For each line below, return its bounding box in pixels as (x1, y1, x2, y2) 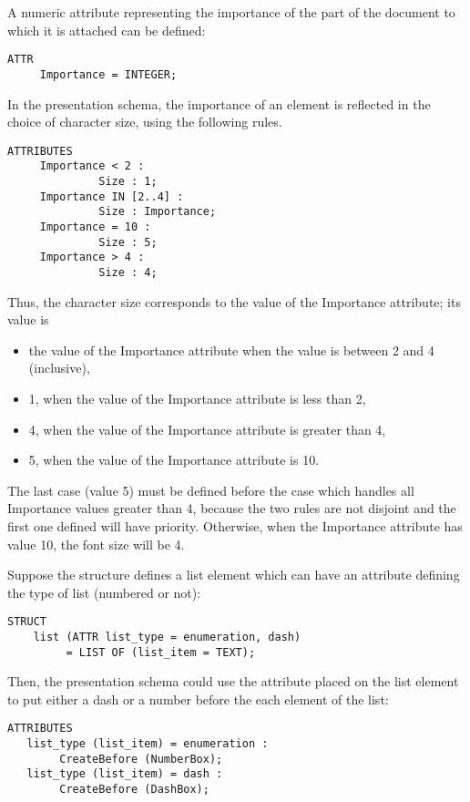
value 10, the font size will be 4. (7, 534, 185, 553)
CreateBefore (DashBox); (59, 783, 209, 797)
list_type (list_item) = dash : (26, 767, 223, 781)
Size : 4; (98, 265, 158, 279)
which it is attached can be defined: (7, 20, 206, 39)
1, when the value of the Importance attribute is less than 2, (28, 388, 366, 407)
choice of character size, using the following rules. (7, 112, 282, 131)
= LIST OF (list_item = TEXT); (66, 645, 256, 659)
